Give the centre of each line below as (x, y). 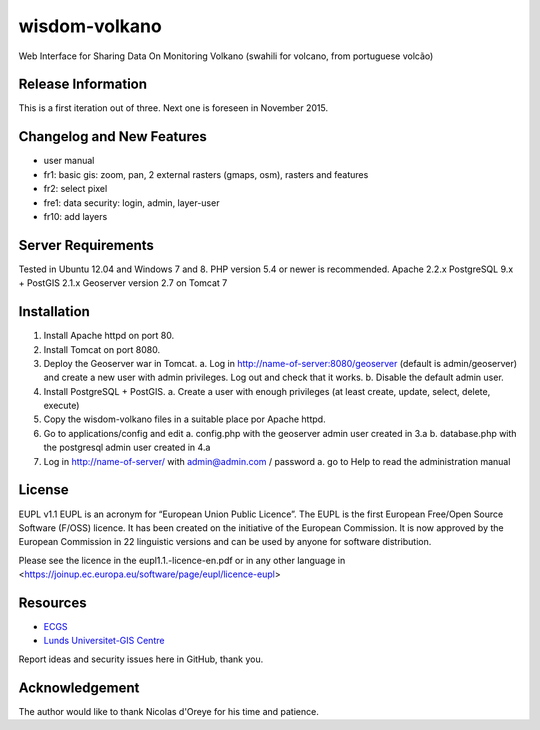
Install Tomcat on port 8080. (102, 349)
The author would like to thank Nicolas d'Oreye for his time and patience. (168, 711)
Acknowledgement (79, 687)
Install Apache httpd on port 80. (109, 336)
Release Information (83, 84)
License (43, 490)
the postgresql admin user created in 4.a (127, 447)
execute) (61, 406)
